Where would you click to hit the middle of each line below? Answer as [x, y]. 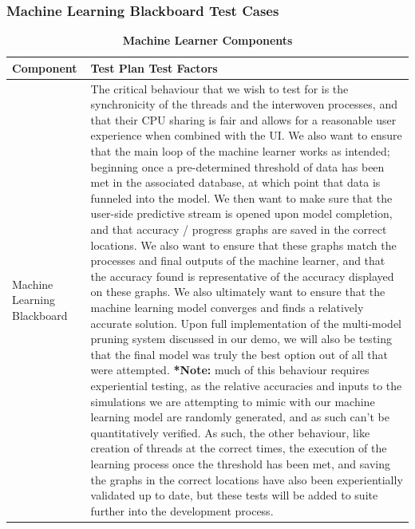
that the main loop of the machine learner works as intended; [240, 151]
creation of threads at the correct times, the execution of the [239, 448]
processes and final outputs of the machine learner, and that [238, 261]
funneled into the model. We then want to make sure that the [241, 197]
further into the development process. [182, 510]
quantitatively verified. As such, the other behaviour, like [230, 432]
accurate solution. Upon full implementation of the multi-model [246, 323]
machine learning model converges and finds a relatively [227, 307]
